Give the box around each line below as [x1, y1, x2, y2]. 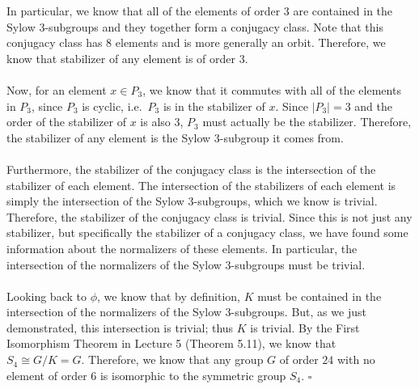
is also [140, 113, 171, 130]
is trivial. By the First [250, 319, 360, 336]
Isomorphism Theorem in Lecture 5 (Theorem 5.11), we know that [6, 335, 336, 352]
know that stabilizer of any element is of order [6, 49, 235, 66]
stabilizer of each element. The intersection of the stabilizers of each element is [6, 176, 396, 193]
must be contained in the [257, 287, 382, 304]
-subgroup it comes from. [219, 129, 344, 146]
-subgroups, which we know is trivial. [193, 192, 378, 209]
